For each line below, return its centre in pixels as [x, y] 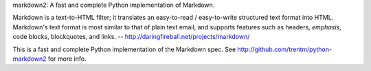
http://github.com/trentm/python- [285, 49]
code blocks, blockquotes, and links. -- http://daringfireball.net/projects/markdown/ [131, 37]
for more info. [67, 59]
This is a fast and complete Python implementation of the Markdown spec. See [124, 49]
